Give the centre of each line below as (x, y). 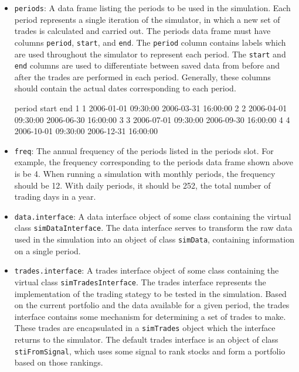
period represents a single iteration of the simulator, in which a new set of (147, 19)
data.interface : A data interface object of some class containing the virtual (153, 216)
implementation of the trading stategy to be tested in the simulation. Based (150, 293)
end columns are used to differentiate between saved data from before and (147, 65)
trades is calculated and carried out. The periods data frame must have (142, 31)
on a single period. (47, 250)
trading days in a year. (55, 197)
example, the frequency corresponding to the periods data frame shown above (154, 162)
